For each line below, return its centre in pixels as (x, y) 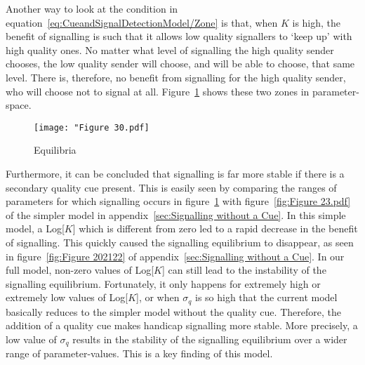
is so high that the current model (266, 297)
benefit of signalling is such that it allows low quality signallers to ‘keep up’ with (179, 36)
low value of (31, 339)
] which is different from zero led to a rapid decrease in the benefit (215, 228)
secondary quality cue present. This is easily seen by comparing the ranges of (171, 187)
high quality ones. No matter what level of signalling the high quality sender (170, 49)
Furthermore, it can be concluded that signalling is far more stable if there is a (175, 173)
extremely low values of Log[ (67, 297)
